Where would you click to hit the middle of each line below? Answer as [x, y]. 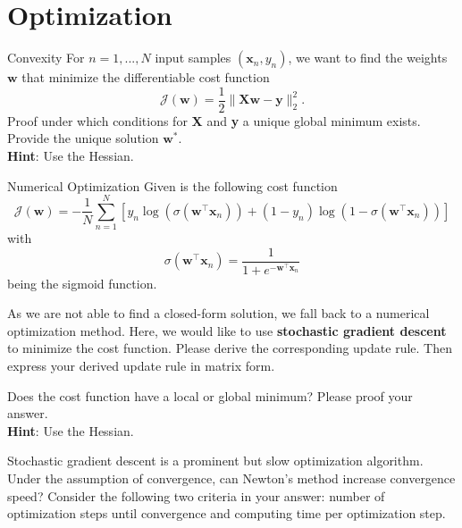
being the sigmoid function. [82, 283]
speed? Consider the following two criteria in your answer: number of [196, 495]
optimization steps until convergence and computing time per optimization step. [227, 513]
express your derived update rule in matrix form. [141, 366]
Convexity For [46, 58]
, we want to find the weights [368, 58]
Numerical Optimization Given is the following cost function [172, 185]
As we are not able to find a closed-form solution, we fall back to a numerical [218, 313]
